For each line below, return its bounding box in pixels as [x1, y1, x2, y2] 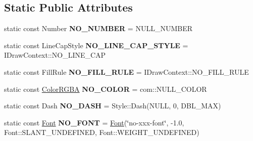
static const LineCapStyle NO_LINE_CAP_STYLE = [4, 40, 188, 50]
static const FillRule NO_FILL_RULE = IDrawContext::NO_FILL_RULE [4, 66, 249, 77]
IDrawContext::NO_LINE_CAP [4, 50, 106, 60]
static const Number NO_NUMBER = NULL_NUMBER [4, 23, 192, 34]
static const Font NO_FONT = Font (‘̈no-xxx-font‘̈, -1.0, [4, 117, 184, 127]
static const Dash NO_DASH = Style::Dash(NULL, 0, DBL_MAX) [4, 100, 221, 111]
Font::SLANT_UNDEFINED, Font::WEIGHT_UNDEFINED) [4, 127, 199, 137]
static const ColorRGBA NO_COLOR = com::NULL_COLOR [4, 83, 207, 94]
